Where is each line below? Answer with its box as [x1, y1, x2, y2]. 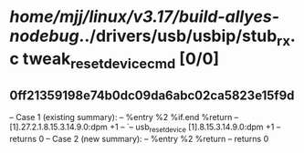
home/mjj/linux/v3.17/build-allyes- [9, 6, 280, 27]
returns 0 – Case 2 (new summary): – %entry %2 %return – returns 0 [9, 133, 269, 144]
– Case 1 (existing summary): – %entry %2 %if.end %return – [9, 112, 239, 123]
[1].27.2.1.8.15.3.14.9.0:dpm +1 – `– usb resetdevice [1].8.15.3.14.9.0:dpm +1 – [9, 121, 281, 134]
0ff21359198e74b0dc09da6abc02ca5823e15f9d [9, 87, 295, 103]
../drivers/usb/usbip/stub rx [79, 25, 290, 49]
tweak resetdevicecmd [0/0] [22, 48, 220, 72]
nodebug [9, 25, 79, 46]
